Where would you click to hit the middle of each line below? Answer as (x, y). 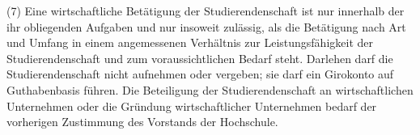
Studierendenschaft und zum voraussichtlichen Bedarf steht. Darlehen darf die (200, 58)
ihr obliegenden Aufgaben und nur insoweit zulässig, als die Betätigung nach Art (206, 26)
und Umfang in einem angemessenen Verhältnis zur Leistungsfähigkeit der (190, 42)
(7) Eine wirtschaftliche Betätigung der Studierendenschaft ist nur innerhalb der (206, 11)
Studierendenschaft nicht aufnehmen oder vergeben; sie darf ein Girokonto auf (200, 74)
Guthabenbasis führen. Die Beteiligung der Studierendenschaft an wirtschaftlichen (210, 89)
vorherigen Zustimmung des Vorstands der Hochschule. (142, 122)
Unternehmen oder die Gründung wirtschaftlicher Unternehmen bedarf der (192, 105)
